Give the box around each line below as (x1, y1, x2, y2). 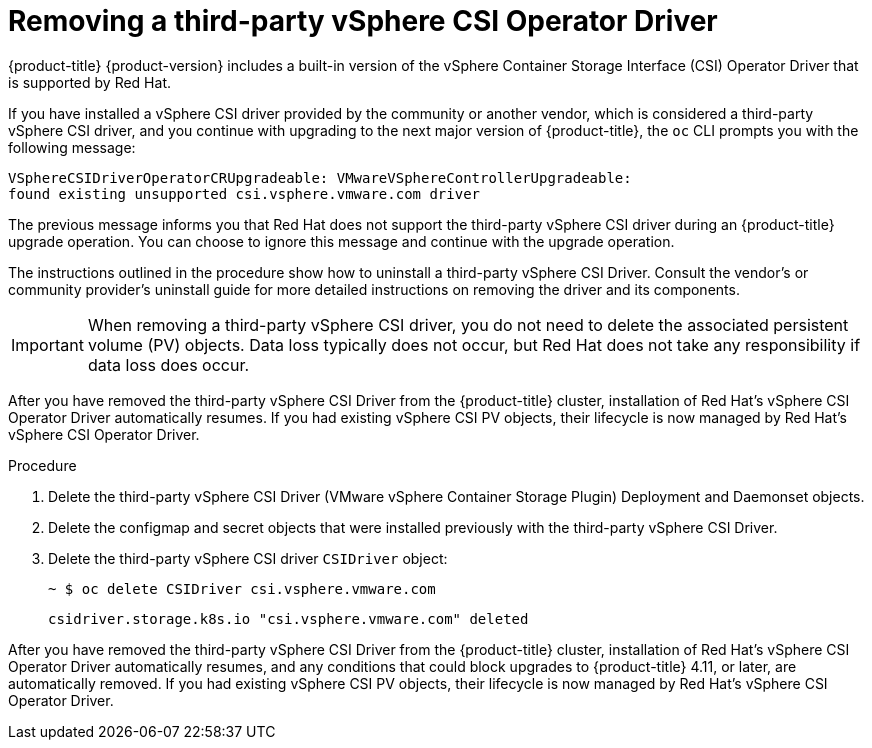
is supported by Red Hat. (8, 73, 171, 91)
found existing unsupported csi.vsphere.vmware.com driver (8, 185, 481, 202)
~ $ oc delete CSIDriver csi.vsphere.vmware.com (48, 580, 436, 597)
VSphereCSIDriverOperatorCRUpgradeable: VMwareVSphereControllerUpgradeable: (8, 169, 632, 186)
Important (11, 334, 84, 355)
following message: (8, 138, 136, 156)
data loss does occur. (87, 354, 250, 375)
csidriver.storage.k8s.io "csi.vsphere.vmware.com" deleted (48, 610, 529, 627)
